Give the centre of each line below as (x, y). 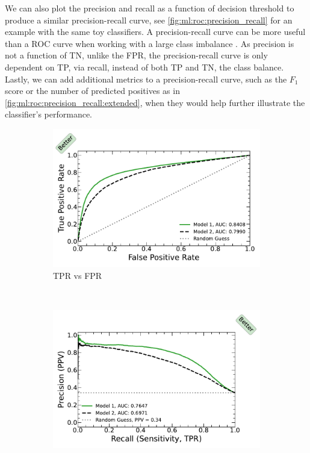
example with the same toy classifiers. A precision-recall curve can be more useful (155, 32)
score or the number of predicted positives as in (92, 91)
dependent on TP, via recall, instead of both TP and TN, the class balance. (144, 67)
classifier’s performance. (49, 114)
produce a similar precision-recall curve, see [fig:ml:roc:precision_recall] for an (149, 20)
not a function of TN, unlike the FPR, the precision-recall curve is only (136, 55)
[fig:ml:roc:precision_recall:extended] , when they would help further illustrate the (155, 102)
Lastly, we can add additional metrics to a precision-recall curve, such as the (146, 79)
